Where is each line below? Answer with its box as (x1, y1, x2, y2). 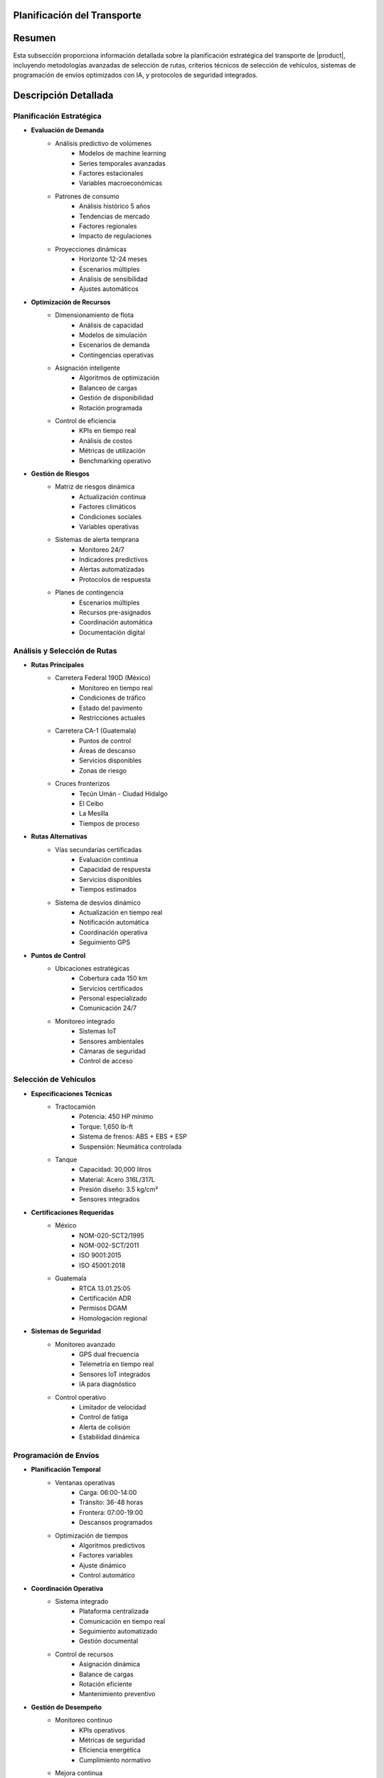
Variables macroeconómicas (79, 179, 163, 188)
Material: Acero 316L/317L (79, 1175, 156, 1183)
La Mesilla (79, 809, 109, 818)
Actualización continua (79, 492, 146, 501)
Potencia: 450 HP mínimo (79, 1112, 154, 1121)
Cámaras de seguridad (79, 1047, 146, 1055)
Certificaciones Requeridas (31, 1208, 114, 1216)
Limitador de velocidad (79, 1402, 146, 1411)
